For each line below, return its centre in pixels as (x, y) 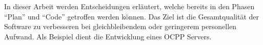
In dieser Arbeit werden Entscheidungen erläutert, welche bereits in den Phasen (129, 6)
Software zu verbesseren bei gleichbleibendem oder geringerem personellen (120, 26)
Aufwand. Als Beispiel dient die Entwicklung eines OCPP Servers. (108, 36)
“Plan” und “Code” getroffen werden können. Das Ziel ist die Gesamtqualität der (132, 16)
